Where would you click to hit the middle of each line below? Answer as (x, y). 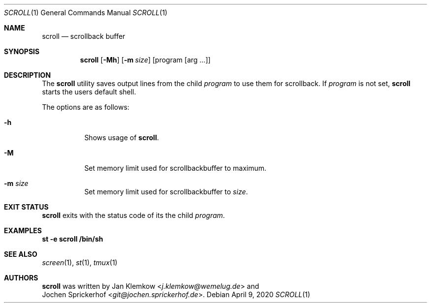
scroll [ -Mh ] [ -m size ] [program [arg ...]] (145, 60)
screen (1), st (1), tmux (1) (80, 262)
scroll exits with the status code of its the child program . (134, 215)
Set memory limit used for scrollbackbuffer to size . (166, 192)
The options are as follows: (86, 107)
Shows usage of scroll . (122, 138)
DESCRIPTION (28, 75)
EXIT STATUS (26, 207)
